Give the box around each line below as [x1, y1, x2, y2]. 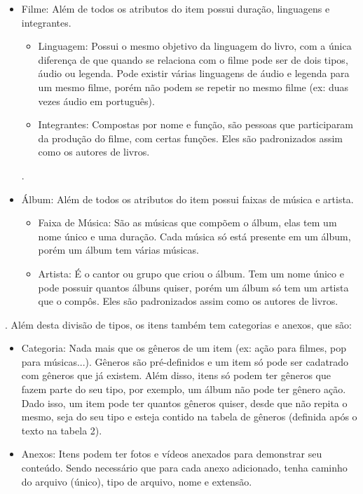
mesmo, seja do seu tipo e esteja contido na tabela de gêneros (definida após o [21, 409, 357, 424]
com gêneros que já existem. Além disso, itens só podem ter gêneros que [21, 368, 331, 383]
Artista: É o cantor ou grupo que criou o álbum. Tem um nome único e [38, 266, 344, 280]
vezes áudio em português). [38, 93, 155, 108]
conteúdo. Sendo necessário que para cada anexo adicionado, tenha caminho [21, 460, 348, 475]
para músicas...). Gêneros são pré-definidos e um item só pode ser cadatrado [21, 354, 349, 369]
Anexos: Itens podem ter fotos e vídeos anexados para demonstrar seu [21, 446, 322, 461]
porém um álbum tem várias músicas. [38, 242, 199, 257]
